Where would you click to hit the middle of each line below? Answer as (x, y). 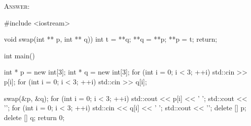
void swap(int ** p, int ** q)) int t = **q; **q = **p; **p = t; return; (111, 39)
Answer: (17, 6)
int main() (19, 55)
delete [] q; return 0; (34, 117)
